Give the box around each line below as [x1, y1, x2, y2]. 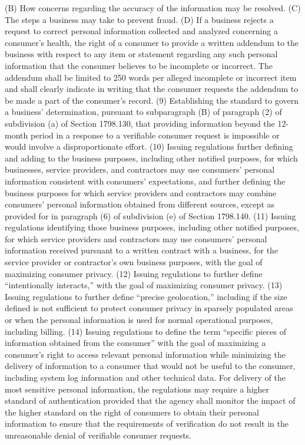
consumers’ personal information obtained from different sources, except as [5, 198, 275, 210]
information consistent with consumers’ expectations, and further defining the [5, 174, 286, 187]
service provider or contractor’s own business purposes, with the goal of [5, 256, 263, 268]
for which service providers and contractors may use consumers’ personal [5, 232, 267, 245]
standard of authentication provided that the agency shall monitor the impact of [5, 394, 296, 407]
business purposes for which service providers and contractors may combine [5, 186, 277, 199]
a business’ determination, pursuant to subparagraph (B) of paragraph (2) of [5, 106, 282, 118]
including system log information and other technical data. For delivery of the [5, 371, 286, 383]
